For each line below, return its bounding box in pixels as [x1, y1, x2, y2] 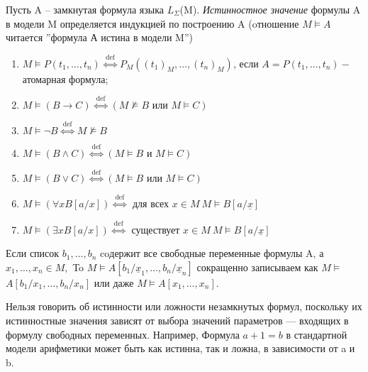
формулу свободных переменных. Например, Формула [6, 327, 240, 341]
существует [131, 221, 180, 236]
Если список [6, 246, 60, 261]
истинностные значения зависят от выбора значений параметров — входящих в [6, 312, 349, 327]
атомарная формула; [22, 71, 108, 86]
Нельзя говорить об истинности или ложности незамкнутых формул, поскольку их [6, 299, 362, 314]
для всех [132, 196, 169, 211]
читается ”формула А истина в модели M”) [6, 30, 193, 45]
